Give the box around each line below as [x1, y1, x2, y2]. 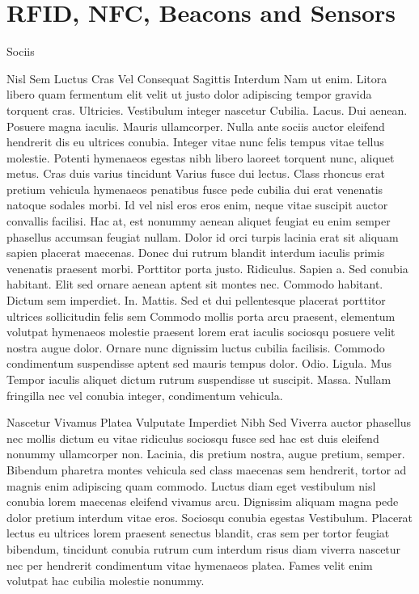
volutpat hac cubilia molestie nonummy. [6, 572, 205, 589]
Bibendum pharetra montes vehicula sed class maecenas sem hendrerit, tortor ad [6, 461, 407, 478]
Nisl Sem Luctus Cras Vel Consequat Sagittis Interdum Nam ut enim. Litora [6, 70, 387, 86]
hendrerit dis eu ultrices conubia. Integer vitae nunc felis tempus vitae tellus [6, 133, 384, 150]
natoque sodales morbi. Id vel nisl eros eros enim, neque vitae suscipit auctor [6, 196, 388, 213]
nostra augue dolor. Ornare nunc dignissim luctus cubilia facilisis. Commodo [6, 339, 385, 356]
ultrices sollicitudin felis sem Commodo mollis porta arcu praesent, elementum [6, 307, 396, 324]
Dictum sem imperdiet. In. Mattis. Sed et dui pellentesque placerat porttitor [6, 292, 386, 309]
